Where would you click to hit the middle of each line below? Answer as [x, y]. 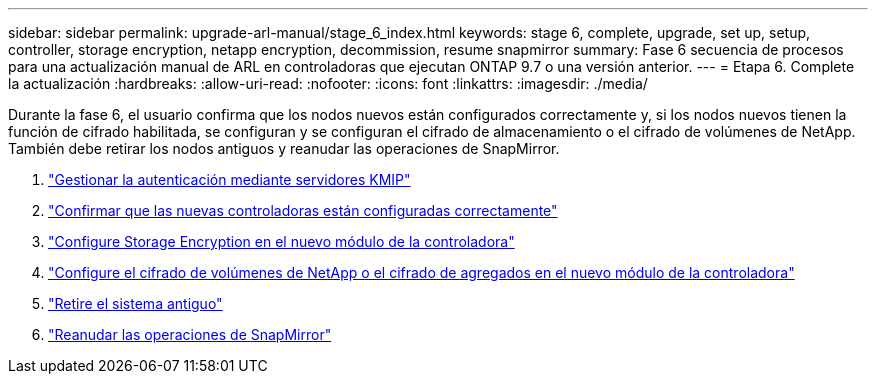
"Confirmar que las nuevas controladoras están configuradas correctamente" [303, 210]
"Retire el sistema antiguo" [135, 303]
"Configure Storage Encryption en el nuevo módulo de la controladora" [281, 241]
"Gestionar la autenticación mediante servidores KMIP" [229, 179]
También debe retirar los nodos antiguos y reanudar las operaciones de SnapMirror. [284, 148]
